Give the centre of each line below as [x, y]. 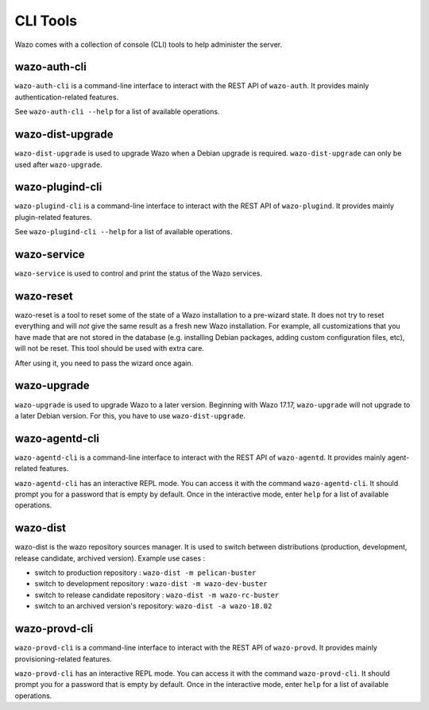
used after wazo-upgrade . [58, 164]
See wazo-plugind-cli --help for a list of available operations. [124, 232]
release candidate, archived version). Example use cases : [110, 558]
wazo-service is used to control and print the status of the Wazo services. [138, 273]
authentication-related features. [67, 97]
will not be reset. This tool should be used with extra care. [109, 349]
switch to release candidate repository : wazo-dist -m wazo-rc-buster [157, 595]
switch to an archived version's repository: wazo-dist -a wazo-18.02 [153, 606]
